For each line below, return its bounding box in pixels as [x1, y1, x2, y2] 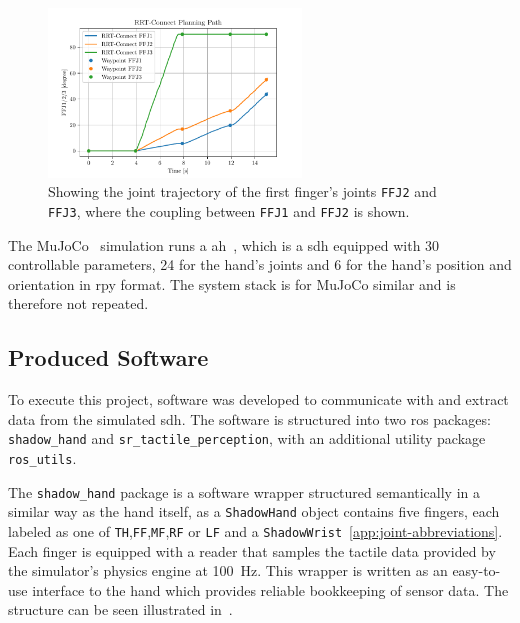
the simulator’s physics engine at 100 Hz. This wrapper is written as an [8, 560, 448, 581]
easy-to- [452, 560, 501, 581]
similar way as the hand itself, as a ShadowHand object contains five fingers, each [8, 501, 500, 522]
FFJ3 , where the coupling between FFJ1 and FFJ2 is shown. [48, 200, 410, 221]
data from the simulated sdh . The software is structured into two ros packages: [8, 408, 491, 429]
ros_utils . [8, 447, 77, 468]
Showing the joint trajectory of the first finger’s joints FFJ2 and [48, 181, 437, 202]
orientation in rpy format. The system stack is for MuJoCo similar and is [8, 273, 456, 294]
